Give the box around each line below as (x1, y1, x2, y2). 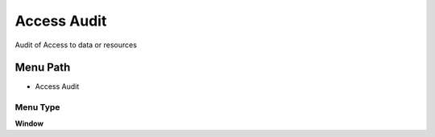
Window (14, 119, 44, 128)
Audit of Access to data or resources (14, 40, 137, 50)
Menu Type (14, 102, 60, 113)
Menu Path (14, 61, 71, 75)
